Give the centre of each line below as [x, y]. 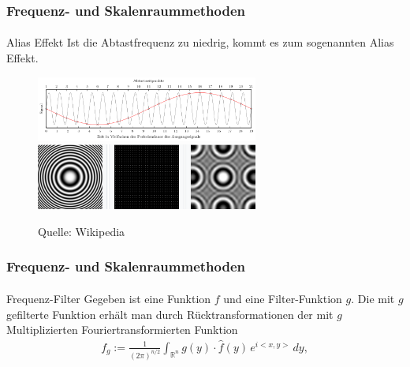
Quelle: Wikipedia [82, 231]
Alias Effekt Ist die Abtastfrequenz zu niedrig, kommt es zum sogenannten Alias [200, 42]
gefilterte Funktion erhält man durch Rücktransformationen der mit [170, 314]
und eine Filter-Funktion [283, 298]
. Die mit [373, 298]
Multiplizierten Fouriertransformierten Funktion [122, 330]
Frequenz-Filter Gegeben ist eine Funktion [109, 298]
